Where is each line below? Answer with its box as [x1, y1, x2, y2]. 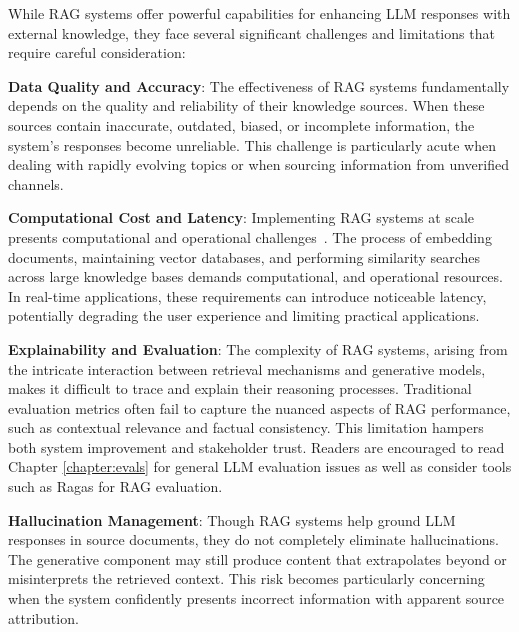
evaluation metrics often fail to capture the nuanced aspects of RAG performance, [8, 397, 511, 418]
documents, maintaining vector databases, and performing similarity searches [8, 246, 480, 267]
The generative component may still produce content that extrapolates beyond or [8, 548, 507, 569]
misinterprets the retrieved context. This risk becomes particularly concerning [8, 568, 485, 589]
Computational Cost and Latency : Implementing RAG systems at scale [8, 207, 475, 228]
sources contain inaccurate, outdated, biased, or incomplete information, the [8, 114, 475, 135]
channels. [8, 173, 64, 194]
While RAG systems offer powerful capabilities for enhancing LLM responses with [8, 3, 511, 23]
